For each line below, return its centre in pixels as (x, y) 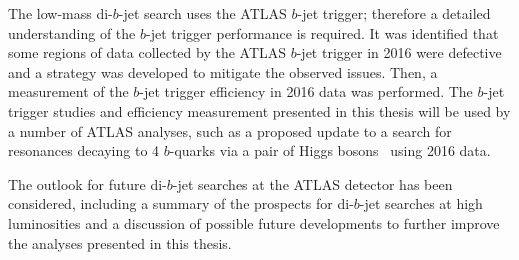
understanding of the (72, 32)
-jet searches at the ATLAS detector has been (312, 183)
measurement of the (68, 91)
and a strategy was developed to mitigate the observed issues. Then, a (223, 71)
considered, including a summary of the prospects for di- (181, 203)
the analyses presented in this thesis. (120, 242)
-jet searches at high (421, 203)
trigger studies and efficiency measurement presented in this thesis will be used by (259, 110)
